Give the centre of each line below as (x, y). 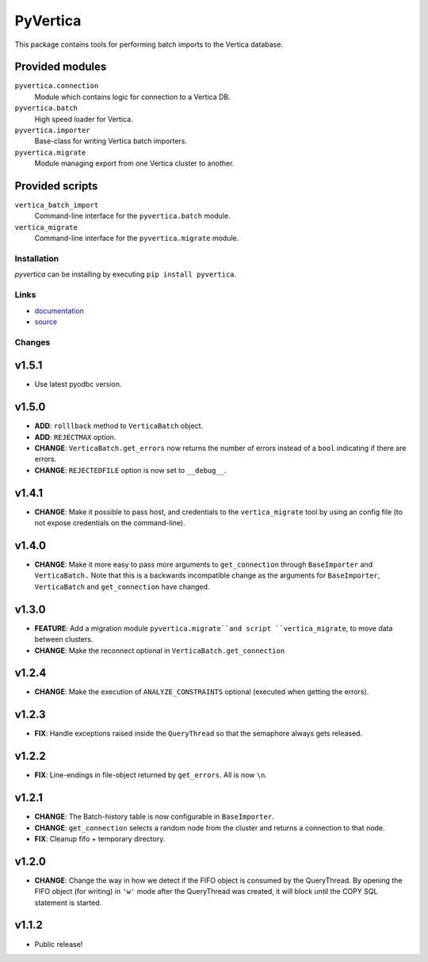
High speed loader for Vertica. (84, 119)
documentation (59, 311)
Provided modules (61, 67)
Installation (37, 259)
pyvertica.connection (57, 86)
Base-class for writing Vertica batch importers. (111, 141)
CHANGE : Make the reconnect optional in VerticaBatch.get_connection (160, 651)
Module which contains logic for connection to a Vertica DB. (133, 97)
